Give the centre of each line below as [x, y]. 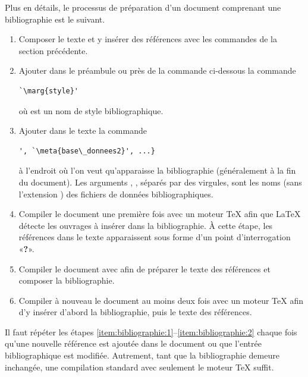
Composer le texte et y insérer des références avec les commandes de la [148, 39]
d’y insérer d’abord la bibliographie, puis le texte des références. [135, 312]
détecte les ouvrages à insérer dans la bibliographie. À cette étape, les [146, 225]
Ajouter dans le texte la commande [83, 131]
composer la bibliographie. [67, 280]
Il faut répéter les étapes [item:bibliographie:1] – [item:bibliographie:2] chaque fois [151, 332]
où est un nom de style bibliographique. [91, 110]
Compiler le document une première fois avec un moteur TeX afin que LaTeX [160, 214]
